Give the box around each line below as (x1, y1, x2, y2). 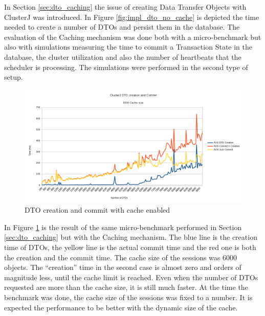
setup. (4, 72, 23, 82)
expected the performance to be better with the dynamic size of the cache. (4, 302, 238, 312)
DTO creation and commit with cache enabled (25, 205, 170, 215)
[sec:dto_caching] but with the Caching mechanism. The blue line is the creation (4, 232, 257, 242)
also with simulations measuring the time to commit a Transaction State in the (4, 41, 252, 52)
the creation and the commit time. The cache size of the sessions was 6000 (4, 252, 237, 262)
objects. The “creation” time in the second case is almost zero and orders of (4, 262, 241, 273)
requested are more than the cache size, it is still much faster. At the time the (4, 282, 248, 292)
